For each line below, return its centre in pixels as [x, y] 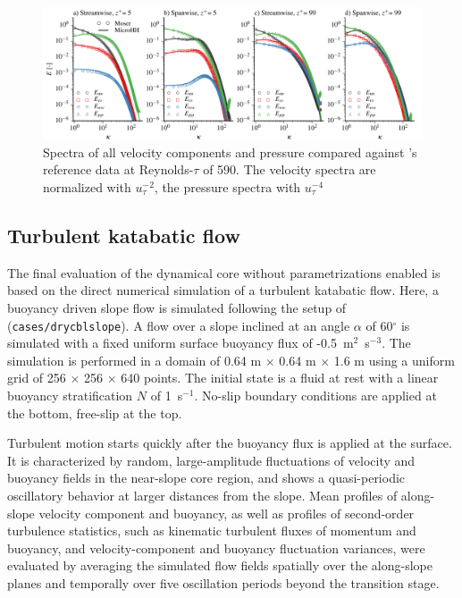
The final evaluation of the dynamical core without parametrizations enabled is [224, 272]
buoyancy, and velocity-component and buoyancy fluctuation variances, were [216, 547]
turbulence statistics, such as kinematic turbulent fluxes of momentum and [212, 531]
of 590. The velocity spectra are [290, 169]
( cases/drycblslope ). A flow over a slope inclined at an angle [179, 325]
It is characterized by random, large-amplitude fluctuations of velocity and [211, 460]
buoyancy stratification [70, 396]
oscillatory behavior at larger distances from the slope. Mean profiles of [202, 495]
